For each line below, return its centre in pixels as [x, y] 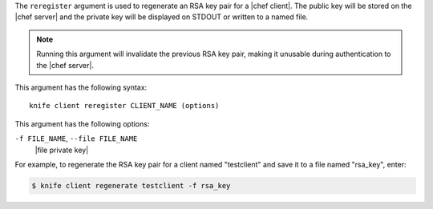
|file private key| [62, 150]
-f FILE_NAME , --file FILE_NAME [76, 139]
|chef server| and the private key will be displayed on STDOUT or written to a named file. [162, 17]
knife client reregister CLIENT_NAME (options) [124, 106]
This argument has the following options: [82, 123]
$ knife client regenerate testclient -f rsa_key [131, 185]
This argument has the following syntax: [81, 87]
